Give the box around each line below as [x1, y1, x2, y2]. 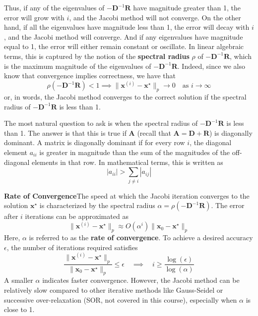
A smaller [4, 275, 33, 285]
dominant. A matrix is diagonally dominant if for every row [4, 137, 185, 148]
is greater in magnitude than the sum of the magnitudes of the [39, 147, 230, 158]
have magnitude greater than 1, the [133, 2, 241, 12]
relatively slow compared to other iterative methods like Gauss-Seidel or [4, 284, 223, 295]
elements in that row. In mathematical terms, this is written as [32, 157, 223, 167]
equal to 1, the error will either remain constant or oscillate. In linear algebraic [4, 41, 244, 52]
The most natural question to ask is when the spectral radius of [4, 118, 198, 128]
